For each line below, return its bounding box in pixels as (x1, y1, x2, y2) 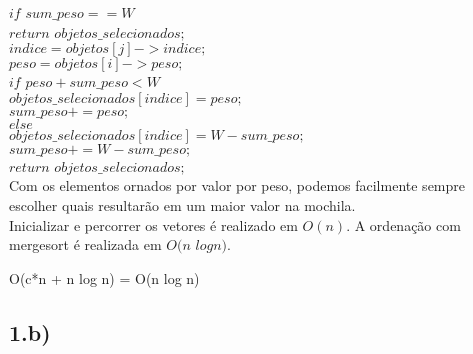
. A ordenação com (346, 214, 461, 235)
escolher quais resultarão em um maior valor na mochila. (9, 194, 356, 215)
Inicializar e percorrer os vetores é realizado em (9, 214, 298, 235)
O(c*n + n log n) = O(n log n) (9, 267, 200, 288)
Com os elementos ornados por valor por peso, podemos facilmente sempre (9, 175, 465, 196)
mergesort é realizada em (9, 234, 162, 255)
